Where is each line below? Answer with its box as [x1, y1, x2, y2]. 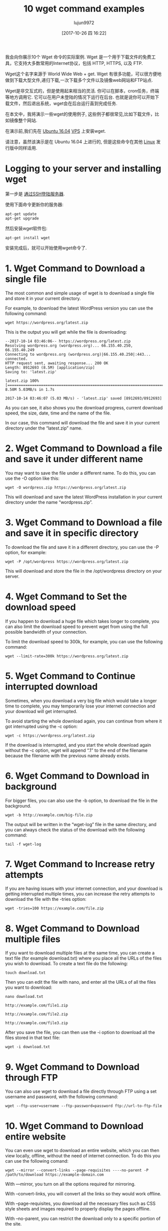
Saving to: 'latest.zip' [5, 369, 57, 374]
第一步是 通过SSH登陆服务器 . [5, 190, 65, 196]
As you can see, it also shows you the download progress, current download [5, 404, 163, 411]
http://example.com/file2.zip [5, 1012, 68, 1017]
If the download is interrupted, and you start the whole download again [5, 742, 151, 748]
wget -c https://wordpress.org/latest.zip [5, 733, 95, 738]
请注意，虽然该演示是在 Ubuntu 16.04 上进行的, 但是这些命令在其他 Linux [5, 139, 155, 145]
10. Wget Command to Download [5, 1120, 144, 1132]
